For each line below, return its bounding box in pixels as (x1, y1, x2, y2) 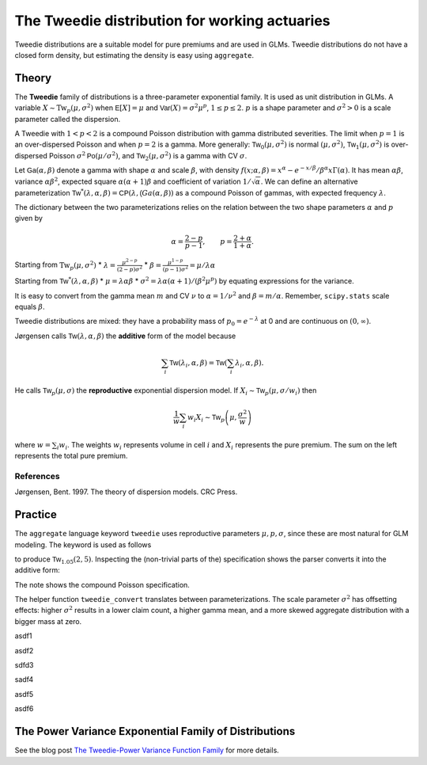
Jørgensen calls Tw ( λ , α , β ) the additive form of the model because (14, 331, 236, 341)
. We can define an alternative (260, 177, 359, 186)
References (14, 470, 60, 481)
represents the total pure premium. (14, 451, 128, 461)
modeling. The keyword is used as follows (14, 539, 152, 550)
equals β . (14, 302, 45, 312)
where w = (14, 440, 51, 449)
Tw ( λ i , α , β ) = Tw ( (168, 359, 228, 369)
